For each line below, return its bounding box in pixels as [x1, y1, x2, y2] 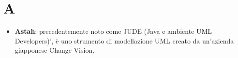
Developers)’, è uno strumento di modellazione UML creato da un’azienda [15, 35, 234, 45]
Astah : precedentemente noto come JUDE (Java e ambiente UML [15, 26, 212, 36]
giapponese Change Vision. [15, 45, 95, 55]
